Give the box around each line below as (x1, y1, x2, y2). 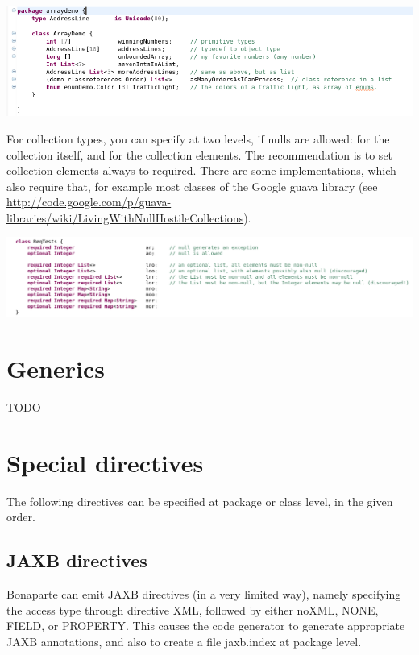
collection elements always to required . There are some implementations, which (6, 162, 396, 179)
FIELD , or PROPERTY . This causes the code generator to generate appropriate (6, 617, 405, 634)
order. (6, 508, 35, 525)
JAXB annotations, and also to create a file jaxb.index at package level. (6, 633, 362, 649)
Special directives (6, 446, 204, 479)
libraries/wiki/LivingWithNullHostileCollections (6, 209, 244, 226)
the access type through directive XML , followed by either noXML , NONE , (6, 601, 379, 618)
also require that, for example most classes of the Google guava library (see (6, 177, 378, 194)
